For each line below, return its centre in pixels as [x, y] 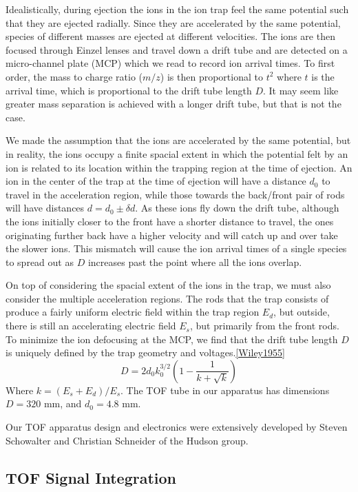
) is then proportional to [211, 76]
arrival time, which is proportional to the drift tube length [129, 90]
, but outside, [302, 312]
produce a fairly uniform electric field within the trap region [133, 312]
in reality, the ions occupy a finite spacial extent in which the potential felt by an [177, 153]
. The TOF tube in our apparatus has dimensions [225, 390]
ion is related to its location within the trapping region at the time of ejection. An [179, 167]
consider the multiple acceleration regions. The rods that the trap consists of [167, 298]
